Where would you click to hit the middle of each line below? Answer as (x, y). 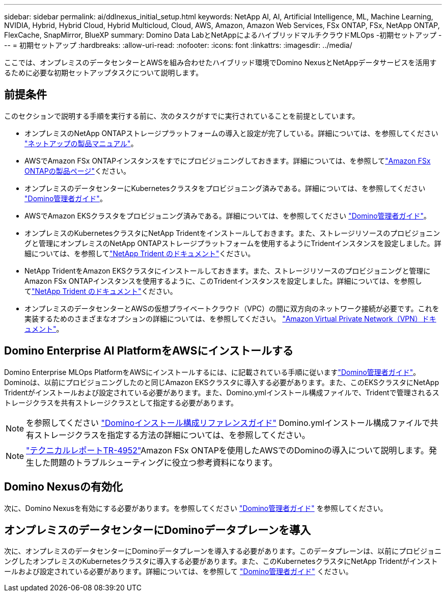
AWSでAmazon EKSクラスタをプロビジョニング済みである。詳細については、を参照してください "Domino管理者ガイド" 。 (228, 215)
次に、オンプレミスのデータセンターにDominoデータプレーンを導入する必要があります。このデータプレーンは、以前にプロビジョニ (223, 551)
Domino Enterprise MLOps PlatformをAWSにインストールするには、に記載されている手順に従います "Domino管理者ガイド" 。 (212, 372)
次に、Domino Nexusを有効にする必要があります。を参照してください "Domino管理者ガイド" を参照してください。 (196, 508)
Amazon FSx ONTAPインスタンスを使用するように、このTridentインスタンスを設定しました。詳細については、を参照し (223, 281)
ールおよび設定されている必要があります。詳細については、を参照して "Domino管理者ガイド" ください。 (178, 572)
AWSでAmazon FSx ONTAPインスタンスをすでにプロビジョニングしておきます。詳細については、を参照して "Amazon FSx (228, 160)
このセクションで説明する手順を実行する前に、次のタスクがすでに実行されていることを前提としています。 (182, 116)
